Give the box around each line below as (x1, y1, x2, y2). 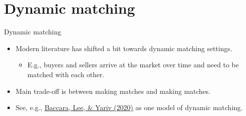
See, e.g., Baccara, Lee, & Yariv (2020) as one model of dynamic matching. (15, 102, 243, 113)
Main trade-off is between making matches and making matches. (15, 86, 210, 96)
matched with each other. (27, 69, 105, 79)
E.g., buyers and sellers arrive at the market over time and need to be (27, 59, 239, 70)
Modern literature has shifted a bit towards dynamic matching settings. (15, 43, 232, 53)
